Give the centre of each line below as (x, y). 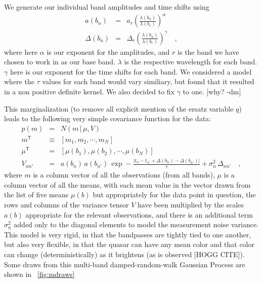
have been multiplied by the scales (191, 205)
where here (21, 51)
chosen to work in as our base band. (60, 62)
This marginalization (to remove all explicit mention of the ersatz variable (119, 108)
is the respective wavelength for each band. (191, 62)
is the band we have (208, 51)
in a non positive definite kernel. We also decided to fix (89, 92)
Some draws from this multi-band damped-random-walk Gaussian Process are (125, 264)
